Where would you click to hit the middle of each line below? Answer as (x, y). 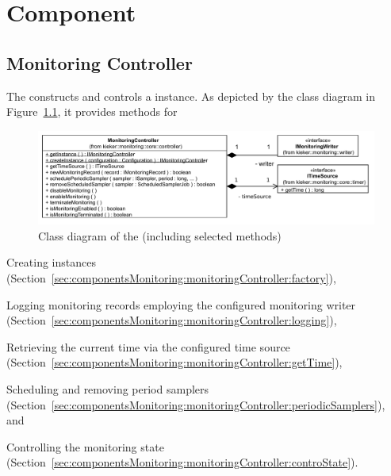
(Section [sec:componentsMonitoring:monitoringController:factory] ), (171, 277)
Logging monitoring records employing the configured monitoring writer (181, 304)
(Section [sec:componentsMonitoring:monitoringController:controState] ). (182, 462)
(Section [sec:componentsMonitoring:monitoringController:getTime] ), (174, 362)
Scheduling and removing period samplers (108, 388)
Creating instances (51, 262)
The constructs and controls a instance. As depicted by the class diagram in (191, 96)
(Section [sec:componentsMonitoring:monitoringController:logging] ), (172, 320)
